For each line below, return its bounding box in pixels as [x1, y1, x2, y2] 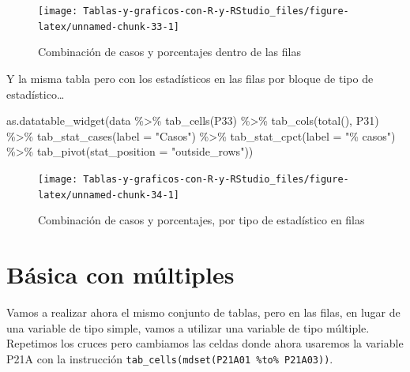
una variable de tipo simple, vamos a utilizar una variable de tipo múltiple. [6, 319, 370, 336]
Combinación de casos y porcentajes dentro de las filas [38, 43, 301, 60]
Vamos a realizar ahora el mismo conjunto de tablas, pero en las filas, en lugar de [6, 303, 401, 320]
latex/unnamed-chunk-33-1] [38, 21, 179, 32]
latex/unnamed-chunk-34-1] [38, 189, 179, 201]
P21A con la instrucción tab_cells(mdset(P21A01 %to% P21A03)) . [6, 350, 333, 366]
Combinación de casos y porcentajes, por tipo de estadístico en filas [38, 212, 365, 228]
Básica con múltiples [6, 257, 235, 290]
